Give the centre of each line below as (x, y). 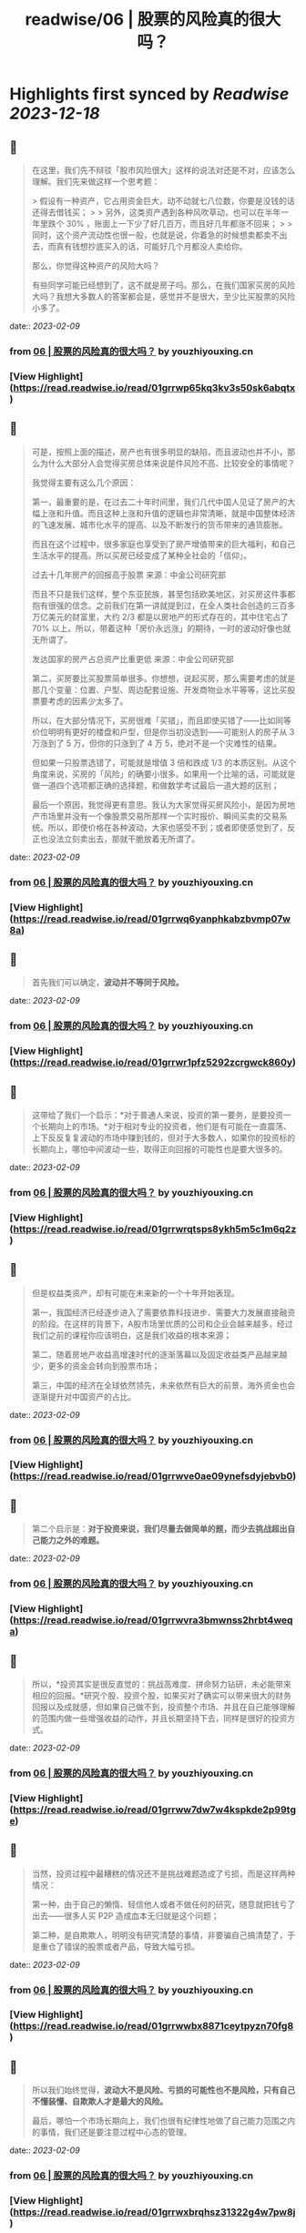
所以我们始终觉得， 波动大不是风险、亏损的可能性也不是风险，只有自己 (163, 2090)
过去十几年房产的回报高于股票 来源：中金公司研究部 (128, 575)
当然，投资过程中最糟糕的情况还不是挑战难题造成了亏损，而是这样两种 (163, 1873)
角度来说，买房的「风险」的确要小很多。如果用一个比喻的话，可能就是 (163, 774)
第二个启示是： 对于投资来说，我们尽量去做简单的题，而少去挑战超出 (159, 1529)
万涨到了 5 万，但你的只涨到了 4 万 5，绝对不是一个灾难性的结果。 (157, 743)
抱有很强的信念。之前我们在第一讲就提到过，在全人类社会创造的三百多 (163, 605)
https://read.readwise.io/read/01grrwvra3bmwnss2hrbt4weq (153, 1620)
